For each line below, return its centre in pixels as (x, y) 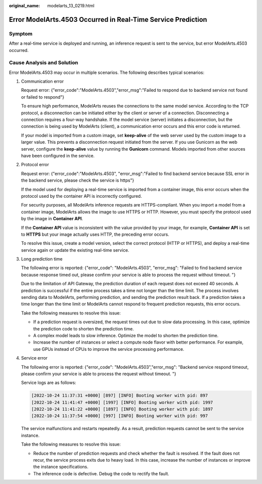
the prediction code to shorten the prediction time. (84, 328)
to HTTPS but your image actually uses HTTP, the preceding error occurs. (95, 234)
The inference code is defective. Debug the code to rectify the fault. (101, 473)
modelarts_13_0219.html (71, 6)
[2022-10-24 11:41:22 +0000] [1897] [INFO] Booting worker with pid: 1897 (122, 409)
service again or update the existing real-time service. (75, 250)
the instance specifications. (61, 467)
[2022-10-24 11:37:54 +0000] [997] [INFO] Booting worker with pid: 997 (120, 416)
